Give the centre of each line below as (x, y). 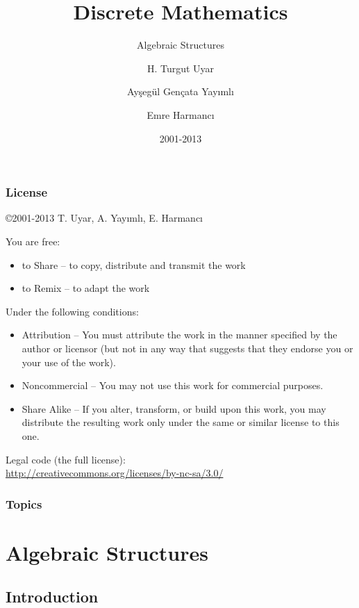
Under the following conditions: (72, 311)
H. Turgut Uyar (181, 68)
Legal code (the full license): (66, 459)
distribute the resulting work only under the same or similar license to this (181, 422)
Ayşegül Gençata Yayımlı (181, 91)
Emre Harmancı (181, 114)
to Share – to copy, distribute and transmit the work (134, 264)
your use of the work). (69, 362)
